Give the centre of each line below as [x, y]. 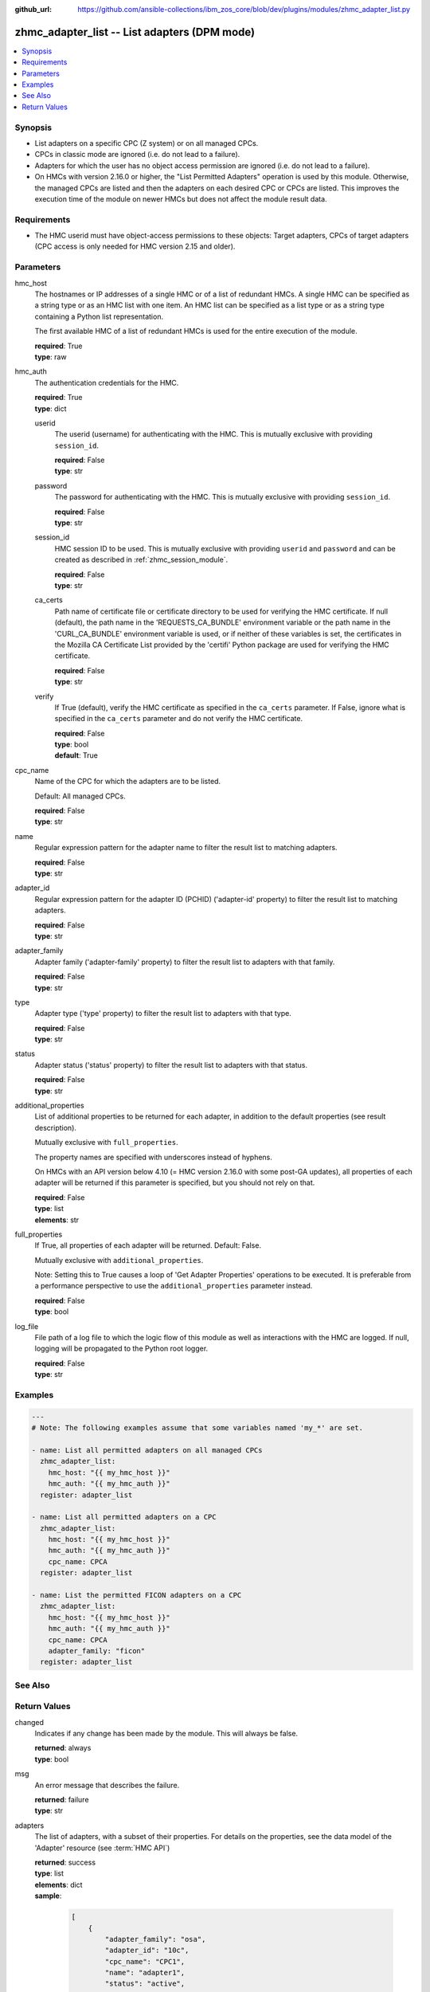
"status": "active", [145, 1984]
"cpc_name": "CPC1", [145, 1961]
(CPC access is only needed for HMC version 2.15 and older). [135, 246]
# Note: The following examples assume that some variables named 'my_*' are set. [197, 1428]
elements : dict [59, 1884]
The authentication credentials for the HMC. [107, 382]
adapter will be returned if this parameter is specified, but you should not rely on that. [175, 1182]
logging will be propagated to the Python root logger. [121, 1349]
